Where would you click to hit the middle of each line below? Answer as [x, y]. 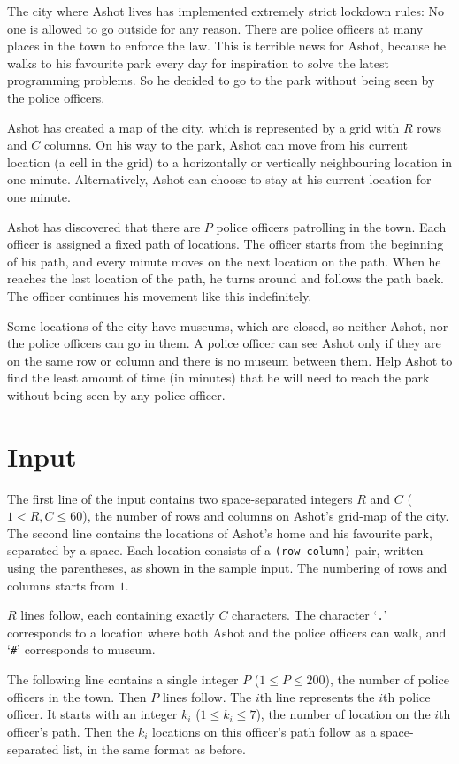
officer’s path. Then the [71, 731]
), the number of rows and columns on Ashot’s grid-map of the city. [266, 516]
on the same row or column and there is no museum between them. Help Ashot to [230, 360]
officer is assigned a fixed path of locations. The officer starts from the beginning [226, 244]
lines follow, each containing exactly [118, 615]
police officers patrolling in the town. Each [331, 226]
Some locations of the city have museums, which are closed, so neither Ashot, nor [228, 325]
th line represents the [317, 696]
